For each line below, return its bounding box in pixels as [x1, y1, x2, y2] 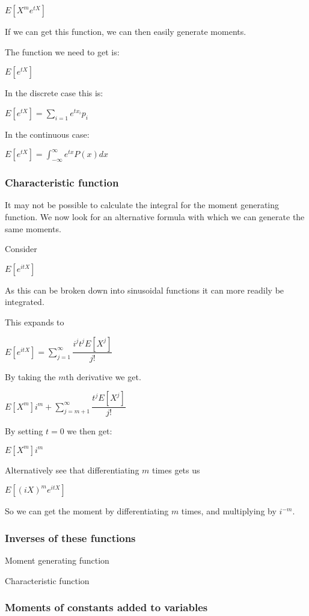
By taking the [5, 370, 56, 383]
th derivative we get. [66, 370, 141, 383]
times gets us [152, 463, 200, 476]
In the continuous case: [5, 128, 90, 140]
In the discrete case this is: [5, 87, 103, 99]
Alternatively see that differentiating [5, 463, 139, 476]
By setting [5, 425, 43, 437]
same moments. [5, 222, 61, 235]
